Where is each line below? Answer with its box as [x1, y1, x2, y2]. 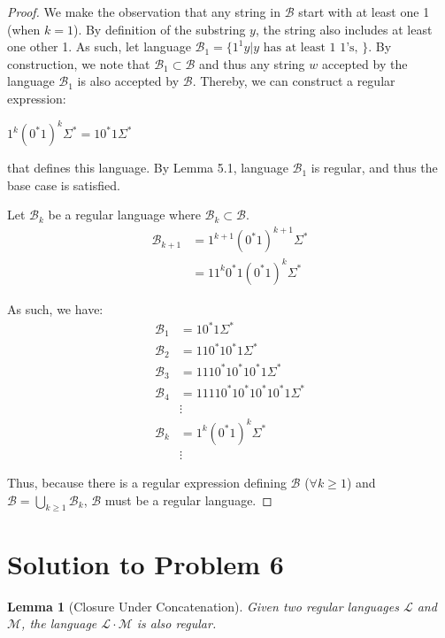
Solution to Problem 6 [7, 545, 284, 581]
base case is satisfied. [7, 175, 120, 194]
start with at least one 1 [298, 3, 430, 20]
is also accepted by [77, 72, 180, 90]
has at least [263, 42, 326, 55]
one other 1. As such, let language [7, 37, 191, 56]
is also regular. [136, 614, 217, 633]
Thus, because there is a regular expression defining [7, 473, 287, 492]
